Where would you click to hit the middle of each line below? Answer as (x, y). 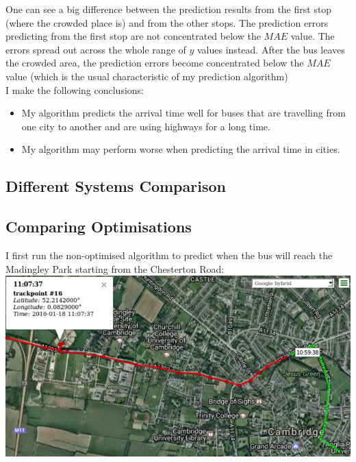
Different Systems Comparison (116, 186)
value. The (313, 36)
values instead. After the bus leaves (271, 49)
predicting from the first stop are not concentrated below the (133, 36)
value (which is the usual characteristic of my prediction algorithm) (147, 76)
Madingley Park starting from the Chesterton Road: (115, 268)
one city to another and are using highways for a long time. (146, 126)
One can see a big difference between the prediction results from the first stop (169, 9)
